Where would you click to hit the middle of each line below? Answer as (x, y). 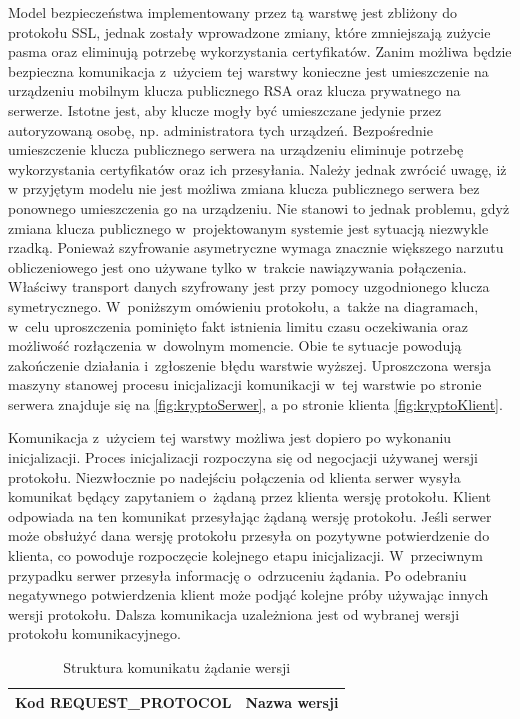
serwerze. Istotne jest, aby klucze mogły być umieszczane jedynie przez (225, 109)
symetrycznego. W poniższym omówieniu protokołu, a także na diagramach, (243, 305)
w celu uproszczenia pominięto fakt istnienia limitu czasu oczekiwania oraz (238, 325)
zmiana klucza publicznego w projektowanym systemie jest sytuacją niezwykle (248, 227)
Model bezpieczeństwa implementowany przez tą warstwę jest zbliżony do (233, 12)
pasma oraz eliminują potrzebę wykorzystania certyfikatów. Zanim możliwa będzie (260, 51)
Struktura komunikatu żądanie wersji (177, 667)
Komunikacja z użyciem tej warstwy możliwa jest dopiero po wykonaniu (230, 437)
